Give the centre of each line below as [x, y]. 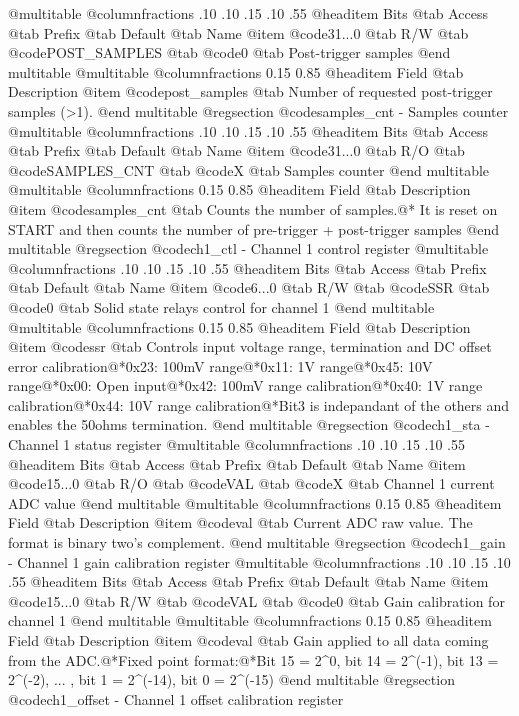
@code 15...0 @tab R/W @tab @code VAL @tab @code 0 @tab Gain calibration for [256, 600]
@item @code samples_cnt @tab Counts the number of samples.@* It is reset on [253, 208]
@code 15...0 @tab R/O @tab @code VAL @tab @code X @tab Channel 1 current [251, 483]
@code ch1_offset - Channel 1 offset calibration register [176, 698]
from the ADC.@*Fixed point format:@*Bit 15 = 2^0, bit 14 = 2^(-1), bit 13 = [253, 659]
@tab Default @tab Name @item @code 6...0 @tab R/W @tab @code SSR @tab [249, 287]
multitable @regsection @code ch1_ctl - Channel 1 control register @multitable [248, 248]
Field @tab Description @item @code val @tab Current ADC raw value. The [240, 522]
